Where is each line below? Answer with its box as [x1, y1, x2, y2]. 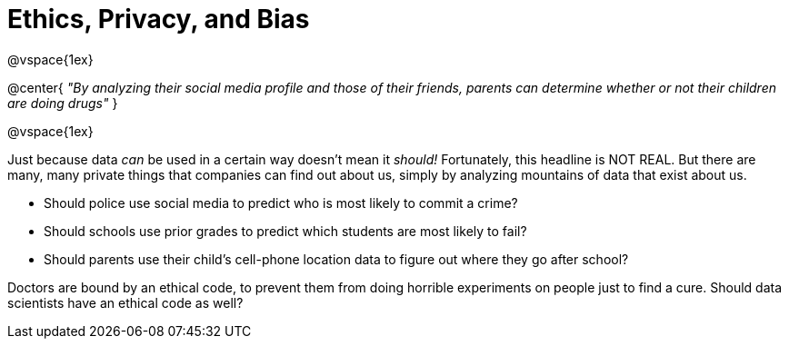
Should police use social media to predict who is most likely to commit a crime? [44, 194, 518, 211]
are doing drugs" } [7, 94, 118, 111]
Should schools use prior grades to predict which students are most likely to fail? [44, 222, 527, 239]
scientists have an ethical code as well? [7, 294, 244, 311]
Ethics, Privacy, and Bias [7, 4, 310, 35]
